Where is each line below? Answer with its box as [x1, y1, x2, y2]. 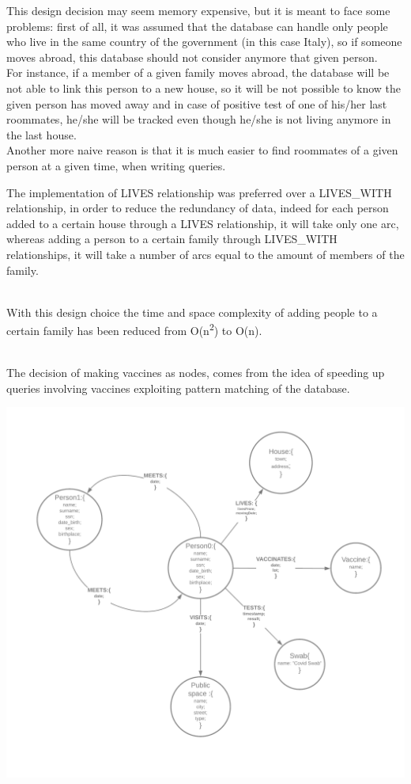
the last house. [6, 126, 77, 143]
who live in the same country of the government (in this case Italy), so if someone [6, 33, 402, 50]
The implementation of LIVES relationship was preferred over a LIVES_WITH [6, 184, 392, 200]
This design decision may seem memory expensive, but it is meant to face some [6, 2, 390, 18]
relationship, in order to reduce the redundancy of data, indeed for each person [6, 200, 389, 216]
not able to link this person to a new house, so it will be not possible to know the [6, 79, 402, 96]
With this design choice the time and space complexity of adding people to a [6, 303, 378, 320]
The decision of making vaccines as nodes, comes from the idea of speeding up [6, 364, 385, 381]
